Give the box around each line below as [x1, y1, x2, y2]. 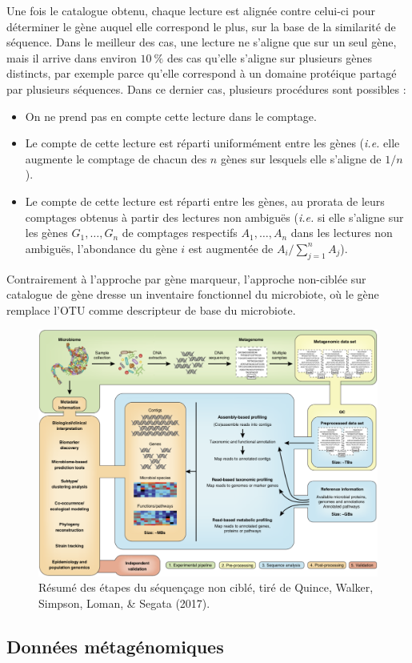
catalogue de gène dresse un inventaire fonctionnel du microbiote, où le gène [6, 286, 379, 303]
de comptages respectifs [122, 224, 238, 241]
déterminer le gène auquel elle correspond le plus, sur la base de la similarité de [6, 18, 396, 34]
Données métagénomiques [6, 633, 224, 658]
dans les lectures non [290, 224, 393, 241]
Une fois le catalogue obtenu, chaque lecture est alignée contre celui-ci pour [6, 2, 376, 18]
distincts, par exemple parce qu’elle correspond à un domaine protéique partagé [6, 65, 397, 82]
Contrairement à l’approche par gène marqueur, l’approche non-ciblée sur [6, 270, 366, 287]
